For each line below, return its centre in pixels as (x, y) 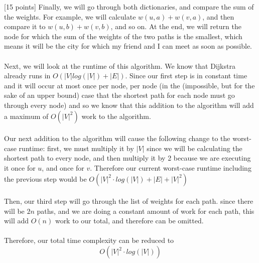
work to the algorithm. (116, 116)
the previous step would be (45, 178)
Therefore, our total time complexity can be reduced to (89, 240)
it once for (20, 167)
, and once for (63, 167)
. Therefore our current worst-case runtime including (171, 167)
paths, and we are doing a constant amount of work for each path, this (146, 211)
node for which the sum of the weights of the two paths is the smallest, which (123, 36)
